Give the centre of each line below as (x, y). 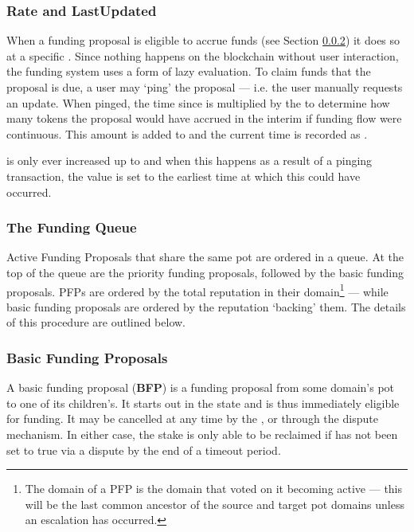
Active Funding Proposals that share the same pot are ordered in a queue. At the (205, 257)
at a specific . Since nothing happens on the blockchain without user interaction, (203, 55)
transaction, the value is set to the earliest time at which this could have (184, 176)
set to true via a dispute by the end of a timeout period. (144, 450)
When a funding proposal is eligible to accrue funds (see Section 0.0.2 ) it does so (203, 40)
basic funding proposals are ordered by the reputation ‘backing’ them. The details (206, 306)
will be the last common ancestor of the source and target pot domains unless (215, 504)
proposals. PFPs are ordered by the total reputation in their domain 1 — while (197, 290)
